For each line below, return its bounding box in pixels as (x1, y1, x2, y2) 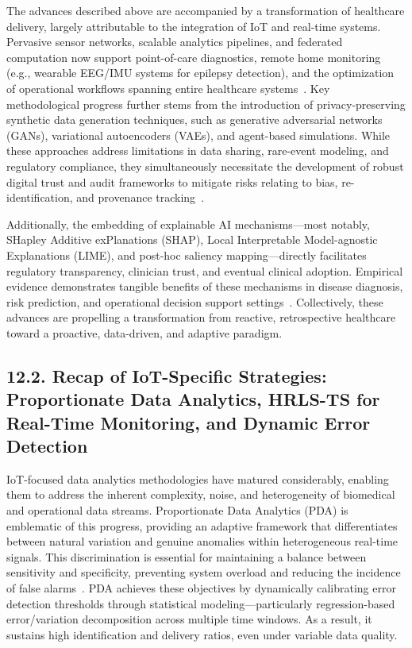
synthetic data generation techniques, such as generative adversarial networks (6, 111, 383, 128)
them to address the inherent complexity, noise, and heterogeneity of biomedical (6, 486, 395, 503)
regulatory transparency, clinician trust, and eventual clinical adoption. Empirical (6, 262, 403, 279)
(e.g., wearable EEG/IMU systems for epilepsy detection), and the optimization (6, 64, 395, 81)
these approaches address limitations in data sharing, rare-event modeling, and (6, 142, 389, 159)
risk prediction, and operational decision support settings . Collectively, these (6, 293, 383, 310)
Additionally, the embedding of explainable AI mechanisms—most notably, (6, 215, 370, 232)
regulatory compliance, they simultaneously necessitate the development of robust (6, 157, 404, 174)
